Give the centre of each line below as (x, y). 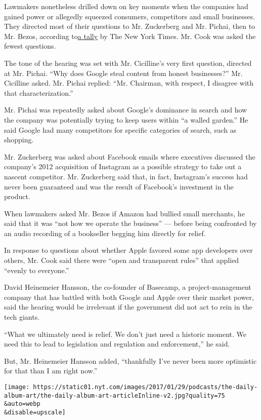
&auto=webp (22, 404)
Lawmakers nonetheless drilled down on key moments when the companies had (126, 6)
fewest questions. (30, 46)
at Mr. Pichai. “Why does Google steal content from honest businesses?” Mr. (123, 73)
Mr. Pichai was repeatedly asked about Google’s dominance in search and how (126, 110)
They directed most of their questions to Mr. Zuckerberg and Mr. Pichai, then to (130, 26)
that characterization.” (39, 92)
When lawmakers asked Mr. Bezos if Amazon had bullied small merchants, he (124, 213)
